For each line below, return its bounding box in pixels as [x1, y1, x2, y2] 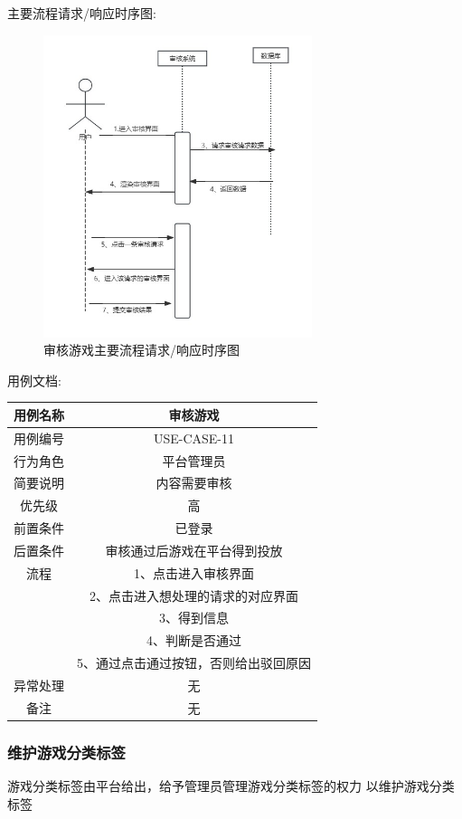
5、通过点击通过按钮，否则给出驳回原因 [77, 653, 311, 672]
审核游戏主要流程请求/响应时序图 [43, 340, 240, 359]
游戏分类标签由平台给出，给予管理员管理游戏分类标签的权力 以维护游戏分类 [7, 776, 455, 795]
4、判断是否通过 [146, 631, 241, 650]
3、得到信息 [159, 608, 229, 627]
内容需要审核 [156, 473, 232, 492]
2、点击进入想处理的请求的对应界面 [90, 586, 298, 605]
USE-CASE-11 [153, 428, 235, 447]
